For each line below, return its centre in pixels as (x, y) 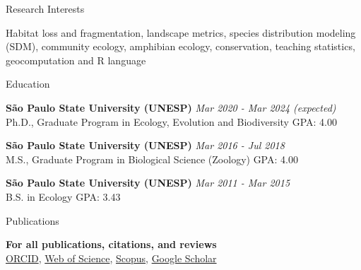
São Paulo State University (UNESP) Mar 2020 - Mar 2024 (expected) (171, 107)
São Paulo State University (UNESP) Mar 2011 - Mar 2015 (148, 183)
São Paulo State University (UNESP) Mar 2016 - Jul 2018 (145, 145)
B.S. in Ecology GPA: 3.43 (63, 196)
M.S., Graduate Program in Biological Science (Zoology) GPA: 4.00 (152, 159)
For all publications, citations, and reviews (111, 244)
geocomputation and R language (76, 60)
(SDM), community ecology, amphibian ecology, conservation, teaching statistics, (180, 46)
